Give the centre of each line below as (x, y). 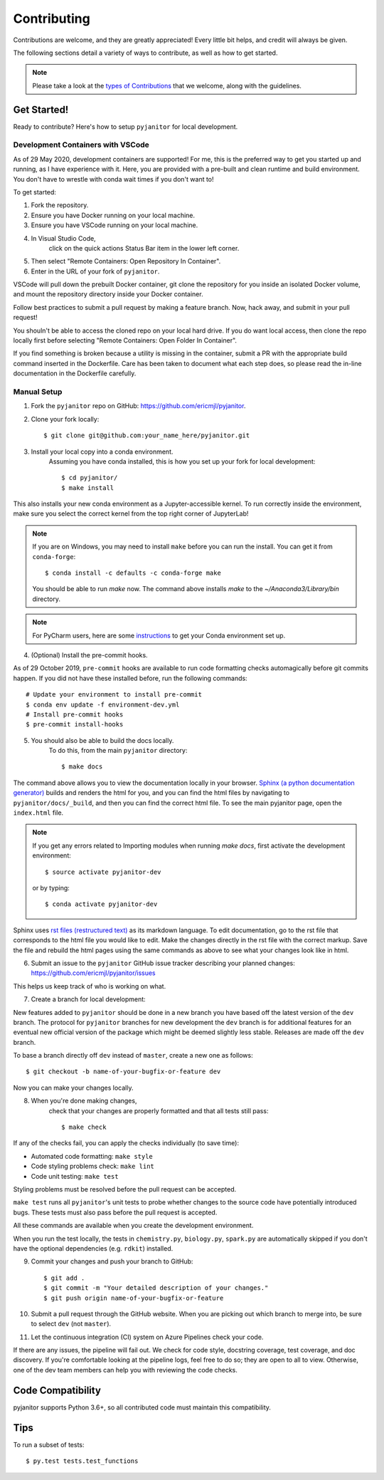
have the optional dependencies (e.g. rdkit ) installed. (93, 1248)
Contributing (52, 19)
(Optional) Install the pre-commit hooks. (90, 655)
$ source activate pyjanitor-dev (103, 872)
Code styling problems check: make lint (92, 1166)
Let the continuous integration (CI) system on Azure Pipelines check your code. (147, 1337)
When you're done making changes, (84, 1101)
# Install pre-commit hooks (75, 714)
